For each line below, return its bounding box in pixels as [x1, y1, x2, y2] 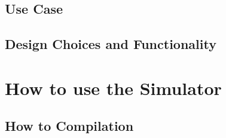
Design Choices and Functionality [5, 35, 216, 53]
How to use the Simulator [5, 75, 222, 100]
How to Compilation [5, 116, 134, 135]
